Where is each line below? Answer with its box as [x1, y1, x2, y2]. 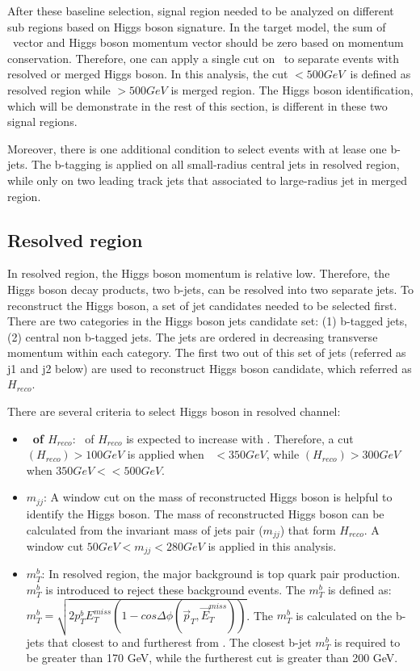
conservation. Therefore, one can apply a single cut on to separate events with [7, 49, 399, 66]
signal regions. [7, 113, 78, 130]
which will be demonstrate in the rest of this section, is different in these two [7, 97, 388, 114]
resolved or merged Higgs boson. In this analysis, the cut [7, 65, 288, 82]
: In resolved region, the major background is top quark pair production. [41, 565, 401, 582]
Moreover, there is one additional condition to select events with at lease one [7, 140, 387, 157]
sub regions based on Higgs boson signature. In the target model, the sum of [7, 18, 386, 35]
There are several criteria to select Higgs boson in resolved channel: [7, 403, 341, 420]
